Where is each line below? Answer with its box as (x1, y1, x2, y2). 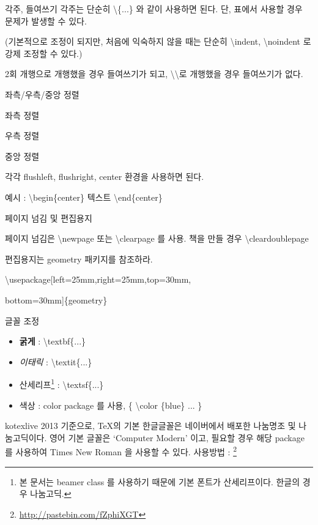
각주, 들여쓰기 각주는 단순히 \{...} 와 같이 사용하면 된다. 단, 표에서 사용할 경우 (5, 2, 303, 15)
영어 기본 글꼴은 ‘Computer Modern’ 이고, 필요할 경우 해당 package (49, 431, 305, 444)
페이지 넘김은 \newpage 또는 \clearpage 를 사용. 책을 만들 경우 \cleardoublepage (5, 232, 309, 245)
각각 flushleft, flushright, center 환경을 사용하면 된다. (5, 170, 204, 183)
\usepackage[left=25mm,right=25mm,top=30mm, (5, 273, 191, 286)
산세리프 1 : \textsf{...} (19, 376, 104, 390)
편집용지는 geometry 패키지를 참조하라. (5, 252, 153, 265)
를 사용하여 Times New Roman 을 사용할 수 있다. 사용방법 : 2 (5, 444, 237, 458)
